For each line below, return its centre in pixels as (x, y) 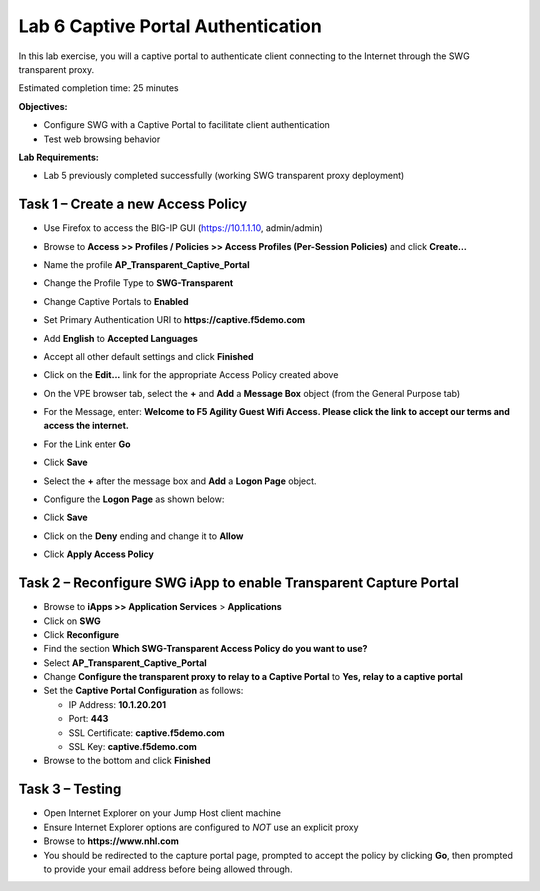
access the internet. (86, 426)
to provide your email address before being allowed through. (168, 869)
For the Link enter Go (87, 444)
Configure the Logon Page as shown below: (134, 499)
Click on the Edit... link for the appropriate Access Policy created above (191, 375)
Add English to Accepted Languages (121, 338)
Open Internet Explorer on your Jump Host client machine (162, 813)
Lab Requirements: (58, 157)
